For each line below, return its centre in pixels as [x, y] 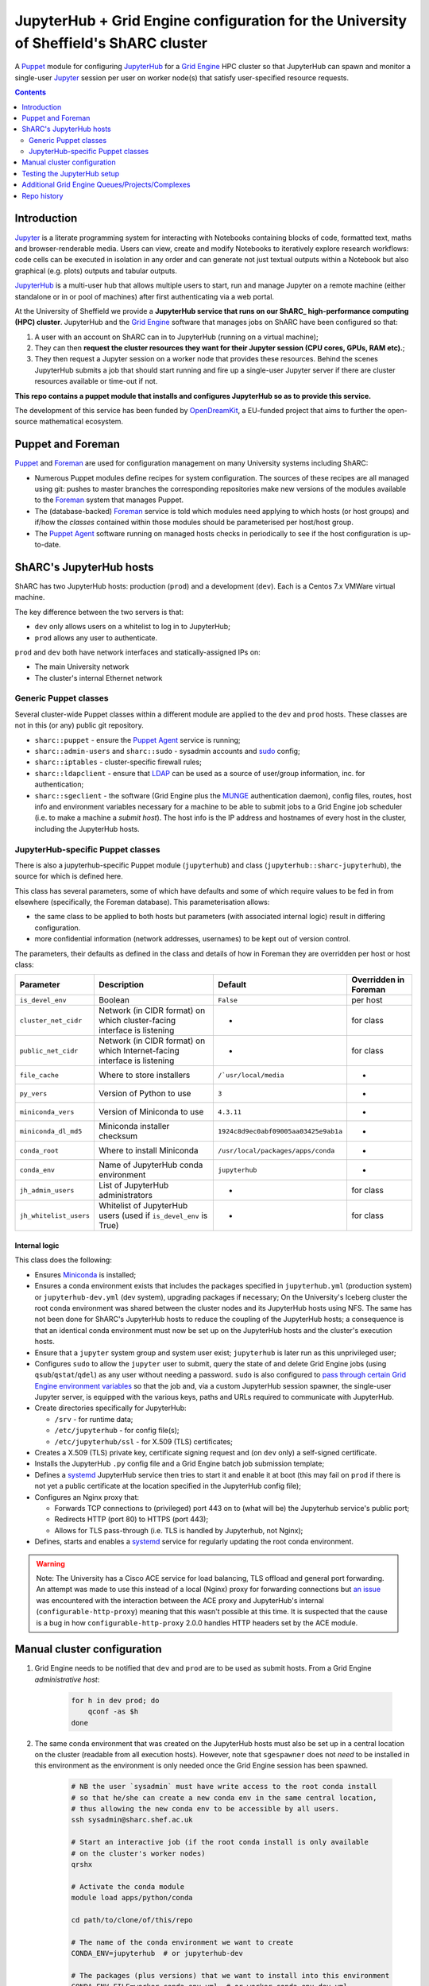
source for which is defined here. [69, 876]
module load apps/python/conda [132, 1898]
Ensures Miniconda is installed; [85, 1274]
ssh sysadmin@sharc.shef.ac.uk [132, 1820]
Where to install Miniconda [149, 1150]
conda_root [39, 1151]
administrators [126, 1196]
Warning [50, 1563]
